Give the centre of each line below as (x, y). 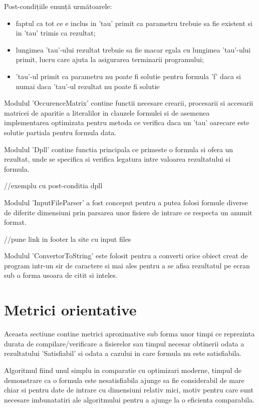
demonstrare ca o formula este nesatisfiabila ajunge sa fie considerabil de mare (124, 380)
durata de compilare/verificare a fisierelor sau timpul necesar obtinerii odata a (124, 343)
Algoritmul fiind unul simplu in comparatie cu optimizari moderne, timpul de (123, 370)
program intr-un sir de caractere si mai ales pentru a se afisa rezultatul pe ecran (127, 265)
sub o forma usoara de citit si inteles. (61, 275)
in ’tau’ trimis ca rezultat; (56, 33)
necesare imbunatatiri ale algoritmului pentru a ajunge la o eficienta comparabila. (129, 399)
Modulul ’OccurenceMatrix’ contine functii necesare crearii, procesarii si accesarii (129, 103)
